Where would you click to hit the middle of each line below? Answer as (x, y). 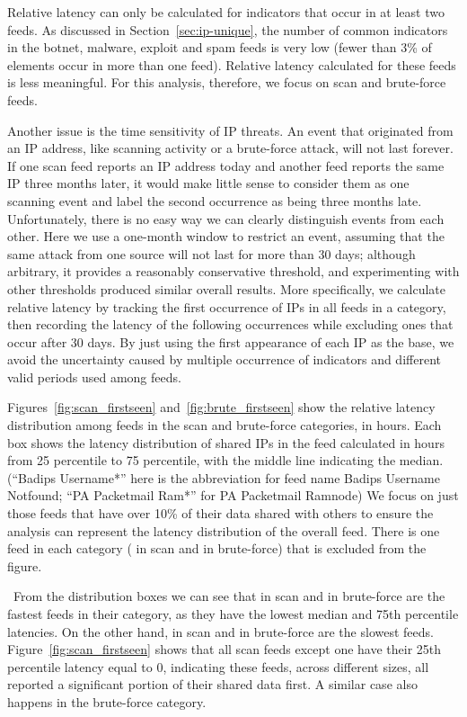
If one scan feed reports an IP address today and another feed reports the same (226, 165)
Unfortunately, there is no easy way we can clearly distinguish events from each (226, 218)
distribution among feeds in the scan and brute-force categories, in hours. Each (225, 425)
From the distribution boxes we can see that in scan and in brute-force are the (229, 596)
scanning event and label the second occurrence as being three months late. (215, 200)
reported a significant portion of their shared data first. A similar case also (212, 684)
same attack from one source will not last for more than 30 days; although (211, 253)
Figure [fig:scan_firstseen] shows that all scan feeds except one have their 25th (225, 649)
